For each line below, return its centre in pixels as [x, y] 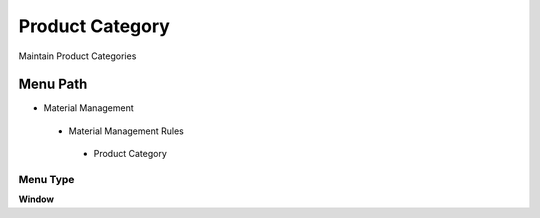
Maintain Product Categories [77, 56]
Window [36, 199]
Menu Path [53, 84]
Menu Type [46, 179]
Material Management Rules [126, 131]
